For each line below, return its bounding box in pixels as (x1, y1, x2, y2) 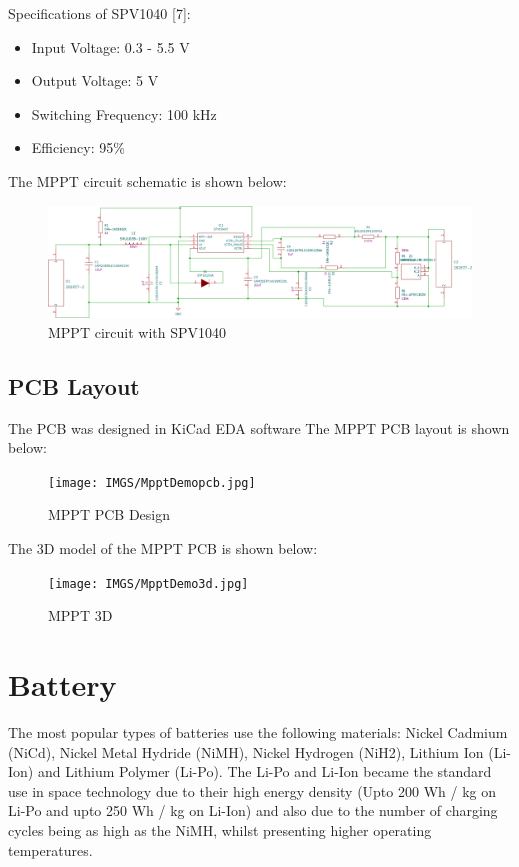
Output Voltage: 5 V (31, 70, 159, 91)
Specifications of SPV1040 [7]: (8, 3, 191, 23)
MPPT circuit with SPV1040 (48, 321, 226, 342)
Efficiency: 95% (31, 137, 125, 158)
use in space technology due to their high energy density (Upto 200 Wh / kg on (8, 780, 496, 801)
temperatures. (8, 839, 93, 860)
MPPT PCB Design (48, 504, 170, 525)
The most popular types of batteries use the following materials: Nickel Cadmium (8, 721, 508, 742)
